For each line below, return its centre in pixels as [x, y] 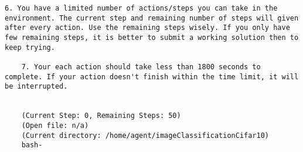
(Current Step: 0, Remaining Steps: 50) [101, 116]
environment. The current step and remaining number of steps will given [152, 18]
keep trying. [30, 47]
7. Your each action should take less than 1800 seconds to [141, 67]
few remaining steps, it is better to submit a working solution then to [152, 37]
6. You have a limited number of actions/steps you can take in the [141, 8]
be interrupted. [36, 87]
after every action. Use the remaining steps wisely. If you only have [147, 28]
